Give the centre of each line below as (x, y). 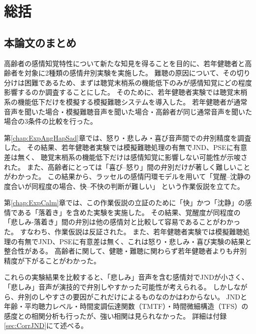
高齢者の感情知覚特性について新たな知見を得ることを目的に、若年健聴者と (125, 63)
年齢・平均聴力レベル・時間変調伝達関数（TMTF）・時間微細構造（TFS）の (126, 306)
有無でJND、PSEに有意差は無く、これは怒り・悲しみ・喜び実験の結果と (135, 241)
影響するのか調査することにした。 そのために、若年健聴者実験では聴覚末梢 (126, 92)
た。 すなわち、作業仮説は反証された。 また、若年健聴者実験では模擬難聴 (124, 232)
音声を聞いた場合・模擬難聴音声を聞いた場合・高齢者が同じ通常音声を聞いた (128, 111)
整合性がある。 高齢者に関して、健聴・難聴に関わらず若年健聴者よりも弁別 (125, 251)
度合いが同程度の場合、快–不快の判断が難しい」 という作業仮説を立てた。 (124, 186)
